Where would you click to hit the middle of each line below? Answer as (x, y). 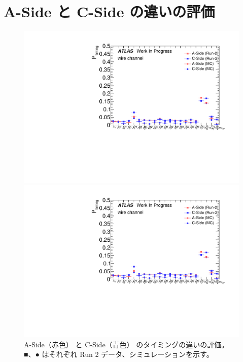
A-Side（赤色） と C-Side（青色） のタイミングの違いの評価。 (126, 344)
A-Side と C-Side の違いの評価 (109, 11)
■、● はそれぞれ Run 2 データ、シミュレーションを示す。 (119, 354)
